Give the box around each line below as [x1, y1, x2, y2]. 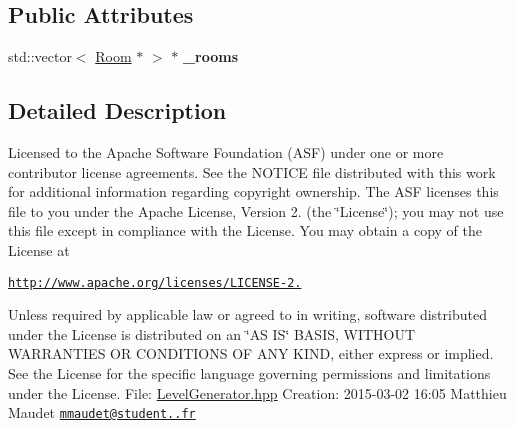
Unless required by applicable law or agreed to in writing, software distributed [8, 304, 487, 325]
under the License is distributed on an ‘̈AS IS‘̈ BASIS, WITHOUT [8, 323, 416, 344]
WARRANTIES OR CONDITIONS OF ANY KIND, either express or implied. [8, 343, 494, 364]
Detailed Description [8, 95, 227, 126]
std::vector [8, 46, 72, 67]
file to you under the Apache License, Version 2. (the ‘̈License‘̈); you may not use [8, 200, 504, 221]
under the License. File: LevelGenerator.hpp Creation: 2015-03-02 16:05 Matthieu [8, 382, 507, 403]
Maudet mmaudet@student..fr [8, 402, 196, 423]
